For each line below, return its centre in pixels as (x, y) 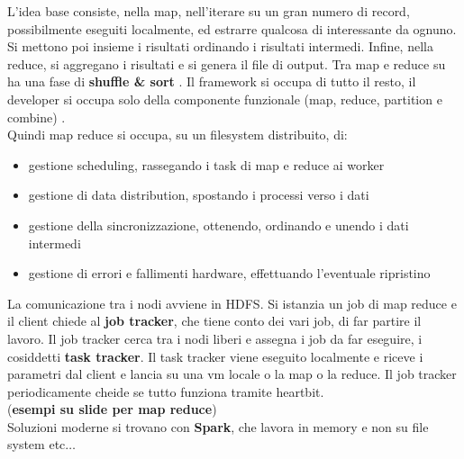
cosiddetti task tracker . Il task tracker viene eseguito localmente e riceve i (215, 356)
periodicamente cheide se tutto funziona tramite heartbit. (166, 391)
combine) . (36, 117)
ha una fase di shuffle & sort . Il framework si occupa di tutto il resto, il (212, 81)
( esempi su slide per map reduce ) (112, 409)
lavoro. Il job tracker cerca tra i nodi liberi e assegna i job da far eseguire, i (215, 338)
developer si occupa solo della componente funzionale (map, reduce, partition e (225, 99)
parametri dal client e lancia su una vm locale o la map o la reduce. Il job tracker (232, 374)
